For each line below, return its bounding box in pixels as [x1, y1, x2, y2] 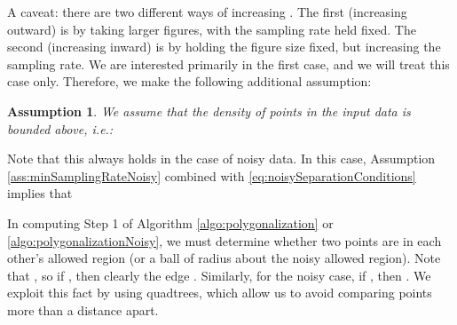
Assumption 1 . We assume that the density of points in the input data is [7, 101, 411, 120]
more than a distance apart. [7, 300, 159, 319]
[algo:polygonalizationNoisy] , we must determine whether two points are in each [7, 231, 442, 250]
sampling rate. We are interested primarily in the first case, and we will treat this [7, 54, 450, 73]
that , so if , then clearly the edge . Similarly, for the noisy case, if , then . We [7, 266, 431, 284]
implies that [7, 184, 73, 202]
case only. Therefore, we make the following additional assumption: [7, 72, 372, 91]
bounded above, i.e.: [7, 119, 114, 138]
